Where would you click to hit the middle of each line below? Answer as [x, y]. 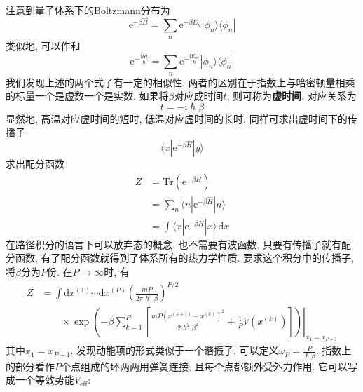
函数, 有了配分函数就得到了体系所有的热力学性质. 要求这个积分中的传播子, [184, 258]
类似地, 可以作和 [43, 45]
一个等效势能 [44, 380]
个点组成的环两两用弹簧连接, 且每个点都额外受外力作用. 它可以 [205, 366]
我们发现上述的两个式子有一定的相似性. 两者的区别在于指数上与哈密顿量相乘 [180, 82]
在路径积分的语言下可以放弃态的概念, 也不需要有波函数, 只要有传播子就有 [174, 244]
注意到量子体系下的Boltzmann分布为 [88, 10]
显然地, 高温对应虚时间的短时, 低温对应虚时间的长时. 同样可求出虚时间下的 [177, 118]
